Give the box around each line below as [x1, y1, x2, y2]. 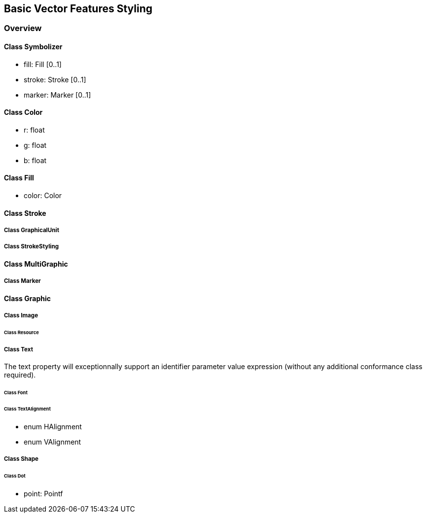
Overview [4, 23, 42, 34]
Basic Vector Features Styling [4, 2, 153, 15]
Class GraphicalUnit [4, 227, 59, 234]
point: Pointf [24, 489, 63, 498]
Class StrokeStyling [4, 243, 59, 250]
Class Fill [4, 173, 34, 182]
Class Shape [4, 455, 39, 463]
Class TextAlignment [4, 406, 51, 412]
